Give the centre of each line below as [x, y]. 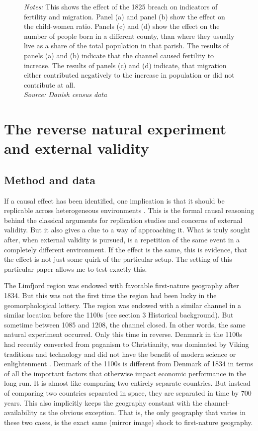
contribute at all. [50, 84]
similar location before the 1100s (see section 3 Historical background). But [119, 315]
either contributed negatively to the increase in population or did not [129, 75]
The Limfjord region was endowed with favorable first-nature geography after [122, 285]
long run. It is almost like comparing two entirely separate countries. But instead [127, 383]
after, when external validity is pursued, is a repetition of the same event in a [122, 240]
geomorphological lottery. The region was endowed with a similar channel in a [123, 305]
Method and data [50, 179]
